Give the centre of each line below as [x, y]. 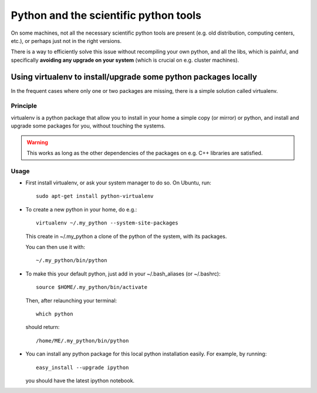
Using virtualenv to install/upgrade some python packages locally [134, 77]
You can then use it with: [55, 247]
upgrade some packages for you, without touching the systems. [88, 126]
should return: [43, 327]
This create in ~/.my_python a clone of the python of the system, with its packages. [126, 236]
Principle [24, 106]
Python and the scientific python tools [106, 15]
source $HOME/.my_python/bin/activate [92, 287]
